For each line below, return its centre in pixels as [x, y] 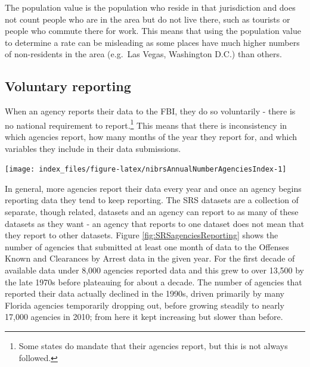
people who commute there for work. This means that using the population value [153, 31]
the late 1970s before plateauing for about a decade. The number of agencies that [154, 282]
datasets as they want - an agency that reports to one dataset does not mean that [155, 223]
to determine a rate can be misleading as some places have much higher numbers [152, 42]
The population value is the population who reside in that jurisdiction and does [150, 7]
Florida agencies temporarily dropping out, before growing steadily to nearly [145, 305]
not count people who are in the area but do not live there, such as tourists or [148, 19]
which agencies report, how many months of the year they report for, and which [151, 137]
